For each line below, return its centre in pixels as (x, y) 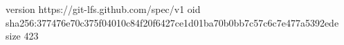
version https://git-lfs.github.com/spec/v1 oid (103, 9)
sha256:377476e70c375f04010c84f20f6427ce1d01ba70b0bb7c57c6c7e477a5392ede (172, 22)
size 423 (22, 36)
